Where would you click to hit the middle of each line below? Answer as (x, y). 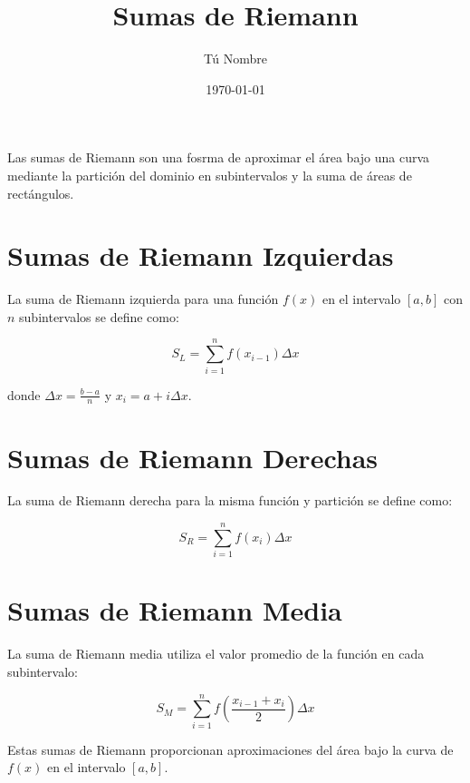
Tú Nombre (235, 59)
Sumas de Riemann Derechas (193, 457)
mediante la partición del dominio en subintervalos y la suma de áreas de (210, 175)
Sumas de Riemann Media (175, 610)
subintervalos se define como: (99, 316)
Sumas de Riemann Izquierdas (201, 255)
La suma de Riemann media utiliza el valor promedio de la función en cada (216, 654)
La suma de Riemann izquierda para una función (143, 299)
